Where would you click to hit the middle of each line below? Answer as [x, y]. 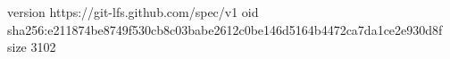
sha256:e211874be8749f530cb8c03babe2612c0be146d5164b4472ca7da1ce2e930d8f [225, 29]
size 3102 [32, 47]
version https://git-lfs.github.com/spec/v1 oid [133, 12]
